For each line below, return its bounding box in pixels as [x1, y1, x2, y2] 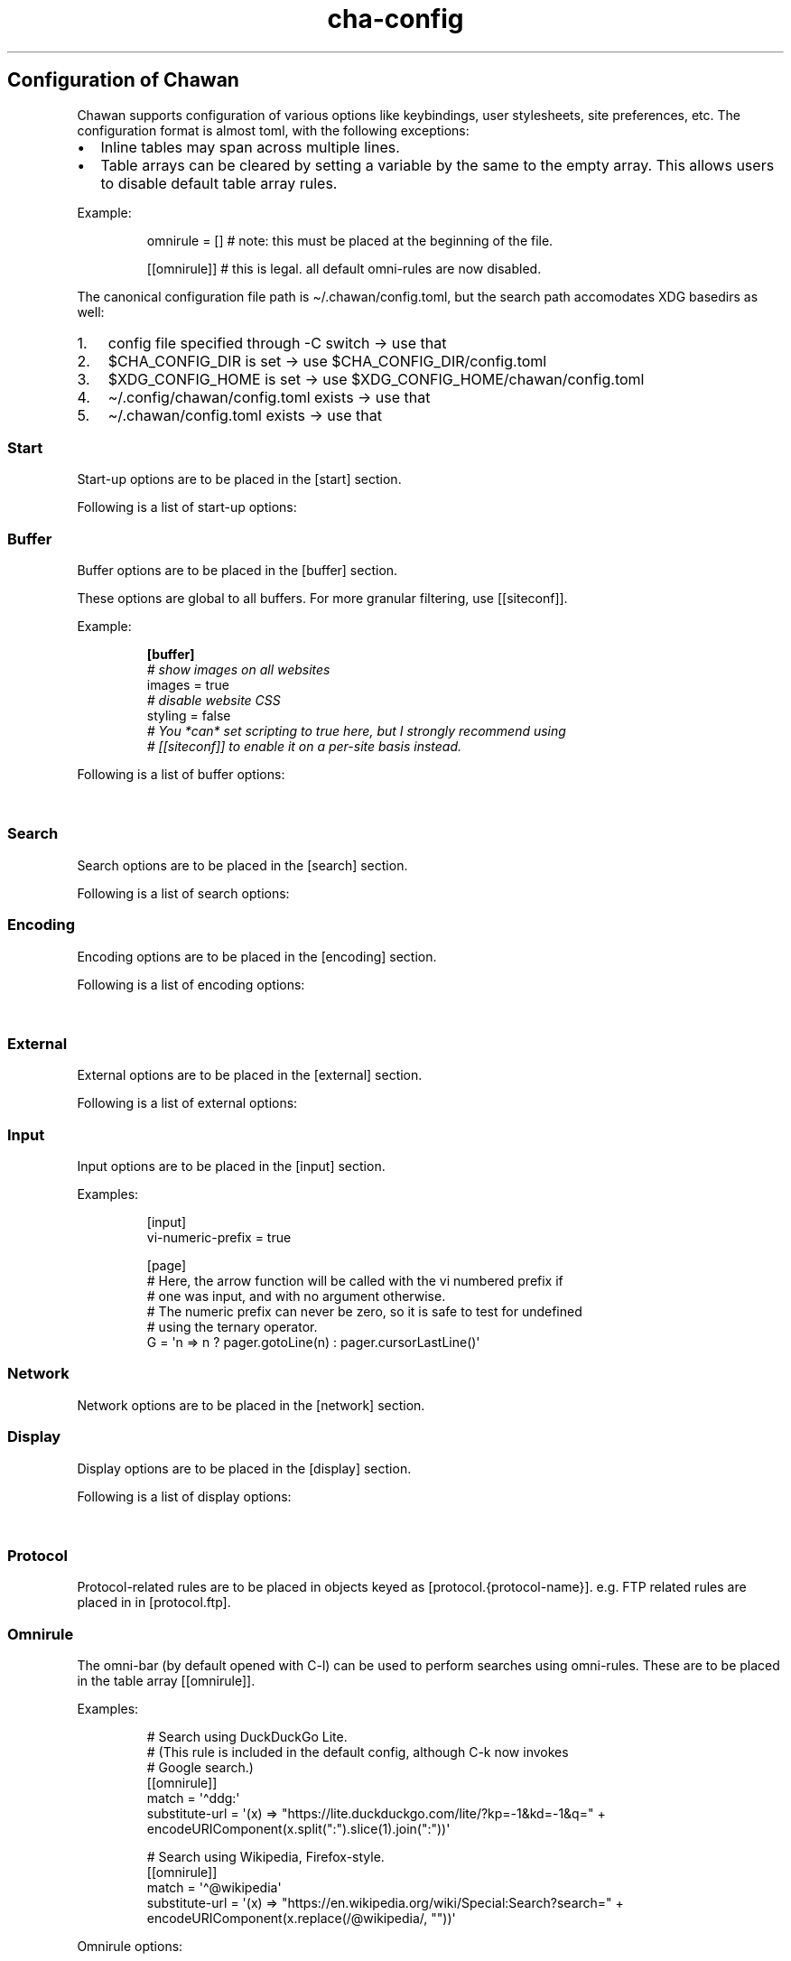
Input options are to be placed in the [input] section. [77, 1158, 386, 1175]
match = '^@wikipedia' [146, 1880, 282, 1896]
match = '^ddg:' [146, 1790, 240, 1807]
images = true [146, 677, 229, 693]
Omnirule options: [77, 1938, 183, 1955]
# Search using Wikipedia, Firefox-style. [146, 1849, 385, 1865]
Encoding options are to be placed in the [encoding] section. [77, 948, 437, 964]
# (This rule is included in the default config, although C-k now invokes [146, 1744, 569, 1761]
